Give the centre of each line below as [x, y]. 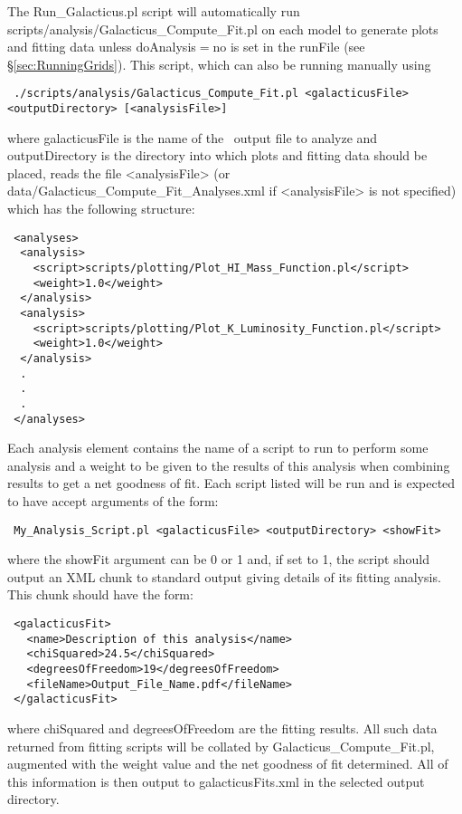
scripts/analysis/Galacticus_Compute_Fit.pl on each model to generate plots [223, 29]
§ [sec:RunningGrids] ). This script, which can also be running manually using [219, 64]
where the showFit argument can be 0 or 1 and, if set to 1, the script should [218, 559]
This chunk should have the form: [100, 594]
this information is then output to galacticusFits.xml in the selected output [216, 781]
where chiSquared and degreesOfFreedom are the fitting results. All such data [222, 728]
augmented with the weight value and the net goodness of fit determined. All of [228, 764]
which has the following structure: [101, 209]
